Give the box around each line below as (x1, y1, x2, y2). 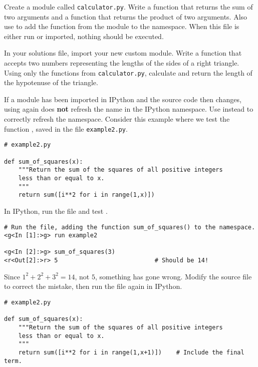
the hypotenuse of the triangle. (4, 77, 98, 88)
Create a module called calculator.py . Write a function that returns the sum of (4, 2, 253, 12)
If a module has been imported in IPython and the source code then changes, (4, 94, 241, 104)
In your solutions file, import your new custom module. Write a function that (4, 48, 242, 58)
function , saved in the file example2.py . (4, 123, 128, 134)
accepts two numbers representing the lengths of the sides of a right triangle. (4, 58, 239, 68)
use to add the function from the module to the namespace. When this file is (4, 21, 239, 32)
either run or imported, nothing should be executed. (4, 31, 164, 41)
